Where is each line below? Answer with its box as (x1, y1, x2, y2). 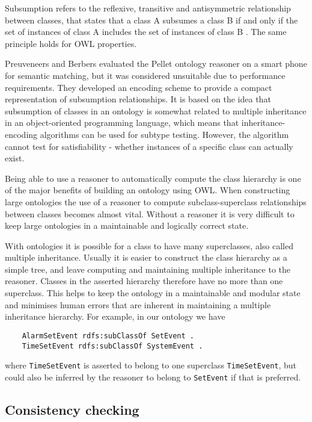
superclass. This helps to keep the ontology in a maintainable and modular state (5, 287, 301, 299)
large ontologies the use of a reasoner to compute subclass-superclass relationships (5, 195, 307, 208)
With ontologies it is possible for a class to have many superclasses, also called (5, 239, 293, 252)
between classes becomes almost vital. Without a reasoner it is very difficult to (5, 207, 295, 220)
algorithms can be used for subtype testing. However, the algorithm (40, 128, 289, 140)
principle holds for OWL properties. (5, 37, 137, 49)
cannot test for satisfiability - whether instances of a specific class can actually (5, 140, 293, 152)
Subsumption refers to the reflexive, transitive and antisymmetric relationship (5, 2, 291, 14)
